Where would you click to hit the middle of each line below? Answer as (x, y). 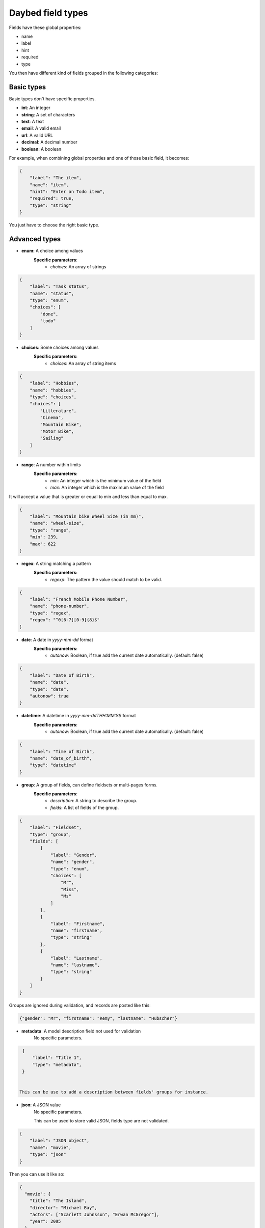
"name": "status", (52, 293)
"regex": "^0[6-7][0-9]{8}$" (65, 620)
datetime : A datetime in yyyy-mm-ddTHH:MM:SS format (79, 716)
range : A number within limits (51, 465)
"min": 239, (44, 537)
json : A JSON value (41, 1105)
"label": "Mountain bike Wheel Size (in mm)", (87, 516)
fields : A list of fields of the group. (85, 808)
